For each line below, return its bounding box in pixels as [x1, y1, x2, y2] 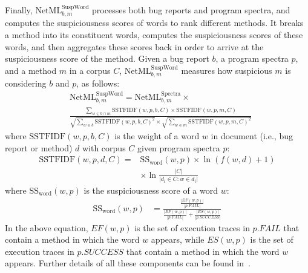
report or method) [5, 141, 73, 154]
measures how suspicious [181, 64, 272, 76]
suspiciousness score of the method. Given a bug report [5, 52, 209, 65]
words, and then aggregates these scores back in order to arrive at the [5, 40, 264, 53]
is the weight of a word [114, 130, 200, 142]
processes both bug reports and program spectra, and [92, 4, 290, 16]
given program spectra [137, 141, 220, 154]
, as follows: [76, 77, 120, 90]
